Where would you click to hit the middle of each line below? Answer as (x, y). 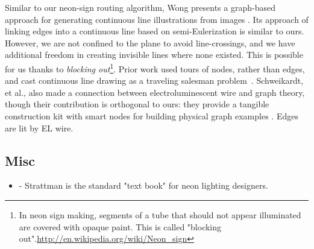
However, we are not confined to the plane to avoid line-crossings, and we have (150, 43)
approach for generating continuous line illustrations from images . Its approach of (157, 19)
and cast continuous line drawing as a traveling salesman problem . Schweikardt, (154, 80)
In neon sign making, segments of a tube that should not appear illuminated (160, 214)
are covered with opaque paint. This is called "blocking (120, 226)
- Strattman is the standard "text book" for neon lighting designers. (143, 185)
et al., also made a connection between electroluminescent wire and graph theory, (155, 92)
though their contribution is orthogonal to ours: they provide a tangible (137, 104)
